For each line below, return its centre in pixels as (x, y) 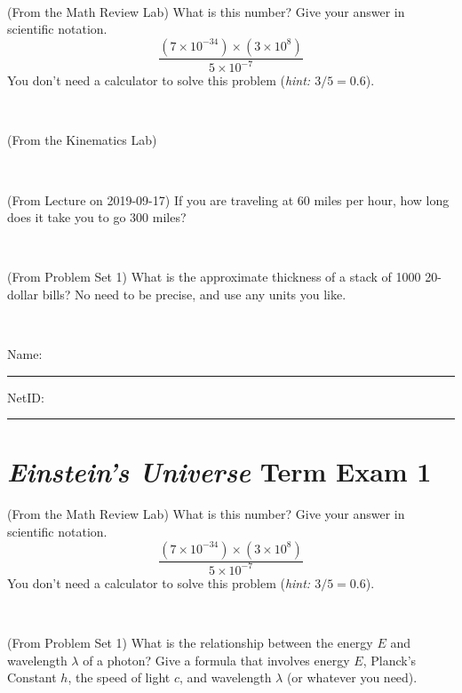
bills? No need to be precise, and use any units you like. (194, 294)
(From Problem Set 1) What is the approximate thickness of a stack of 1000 (214, 277)
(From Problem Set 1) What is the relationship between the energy (190, 643)
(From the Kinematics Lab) (82, 140)
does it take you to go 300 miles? (97, 217)
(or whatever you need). (352, 677)
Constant (32, 677)
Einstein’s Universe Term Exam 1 (219, 472)
